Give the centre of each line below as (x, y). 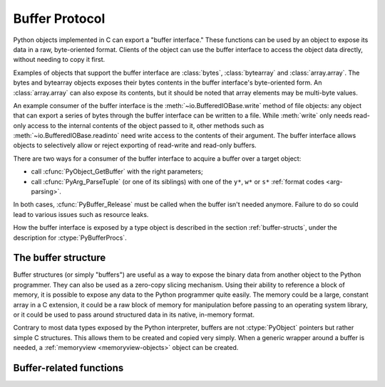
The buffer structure (60, 258)
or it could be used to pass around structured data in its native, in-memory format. (134, 315)
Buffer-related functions (68, 368)
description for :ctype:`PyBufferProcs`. (70, 238)
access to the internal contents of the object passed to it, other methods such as (146, 125)
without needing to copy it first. (59, 60)
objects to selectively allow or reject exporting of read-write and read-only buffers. (135, 145)
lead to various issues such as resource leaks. (81, 214)
